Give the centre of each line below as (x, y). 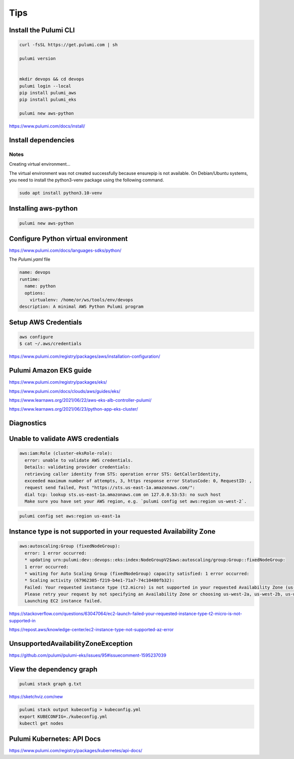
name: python (40, 286)
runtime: (30, 279)
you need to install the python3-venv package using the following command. (86, 180)
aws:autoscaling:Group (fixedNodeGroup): (70, 546)
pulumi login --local (45, 86)
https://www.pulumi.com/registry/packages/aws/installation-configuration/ (85, 356)
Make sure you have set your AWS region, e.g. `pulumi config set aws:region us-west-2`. (136, 502)
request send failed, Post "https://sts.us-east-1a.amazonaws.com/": (110, 488)
